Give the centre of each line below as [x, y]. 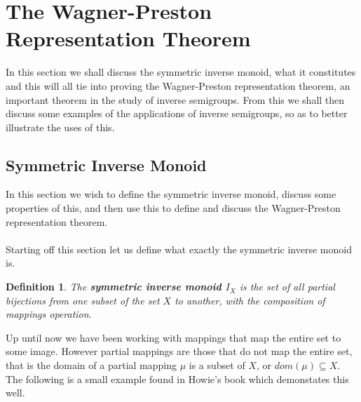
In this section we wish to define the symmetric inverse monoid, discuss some [171, 194]
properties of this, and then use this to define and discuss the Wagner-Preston [173, 208]
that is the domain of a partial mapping [91, 365]
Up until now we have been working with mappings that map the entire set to [173, 337]
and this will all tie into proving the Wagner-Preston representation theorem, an [178, 85]
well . [15, 393]
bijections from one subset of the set [83, 300]
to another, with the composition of [250, 300]
